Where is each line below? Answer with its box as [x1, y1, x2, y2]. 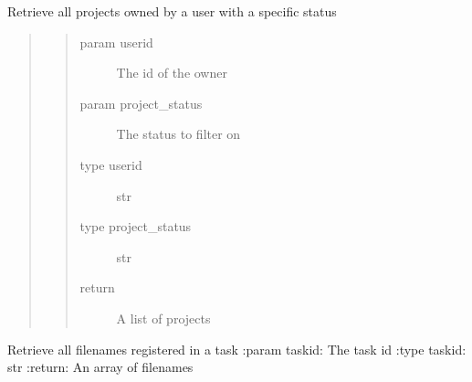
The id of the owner [116, 63, 227, 82]
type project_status [79, 217, 192, 236]
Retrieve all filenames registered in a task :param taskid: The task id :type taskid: [7, 339, 467, 358]
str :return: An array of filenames [7, 357, 194, 377]
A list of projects [116, 308, 211, 327]
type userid [79, 154, 142, 174]
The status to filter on [116, 124, 241, 143]
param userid [79, 32, 153, 51]
